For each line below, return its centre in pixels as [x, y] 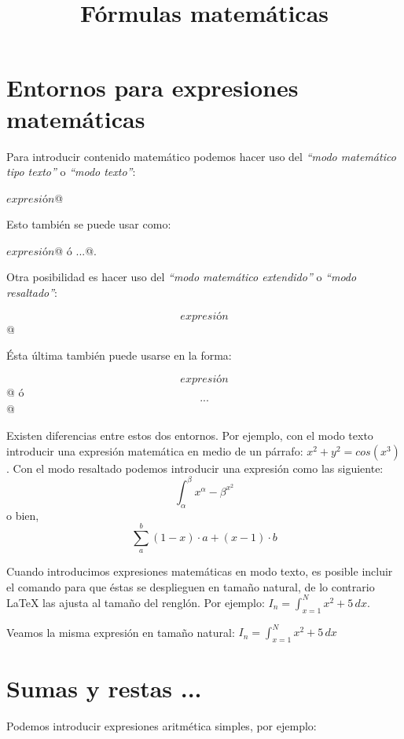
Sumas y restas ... [104, 688]
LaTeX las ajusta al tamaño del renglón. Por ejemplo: [136, 602]
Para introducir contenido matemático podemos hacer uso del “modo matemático [201, 156]
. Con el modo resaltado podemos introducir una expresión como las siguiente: [195, 468]
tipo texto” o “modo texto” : [71, 172]
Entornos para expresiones [152, 88]
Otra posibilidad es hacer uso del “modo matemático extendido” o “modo [182, 277]
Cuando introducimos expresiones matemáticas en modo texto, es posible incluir [200, 571]
